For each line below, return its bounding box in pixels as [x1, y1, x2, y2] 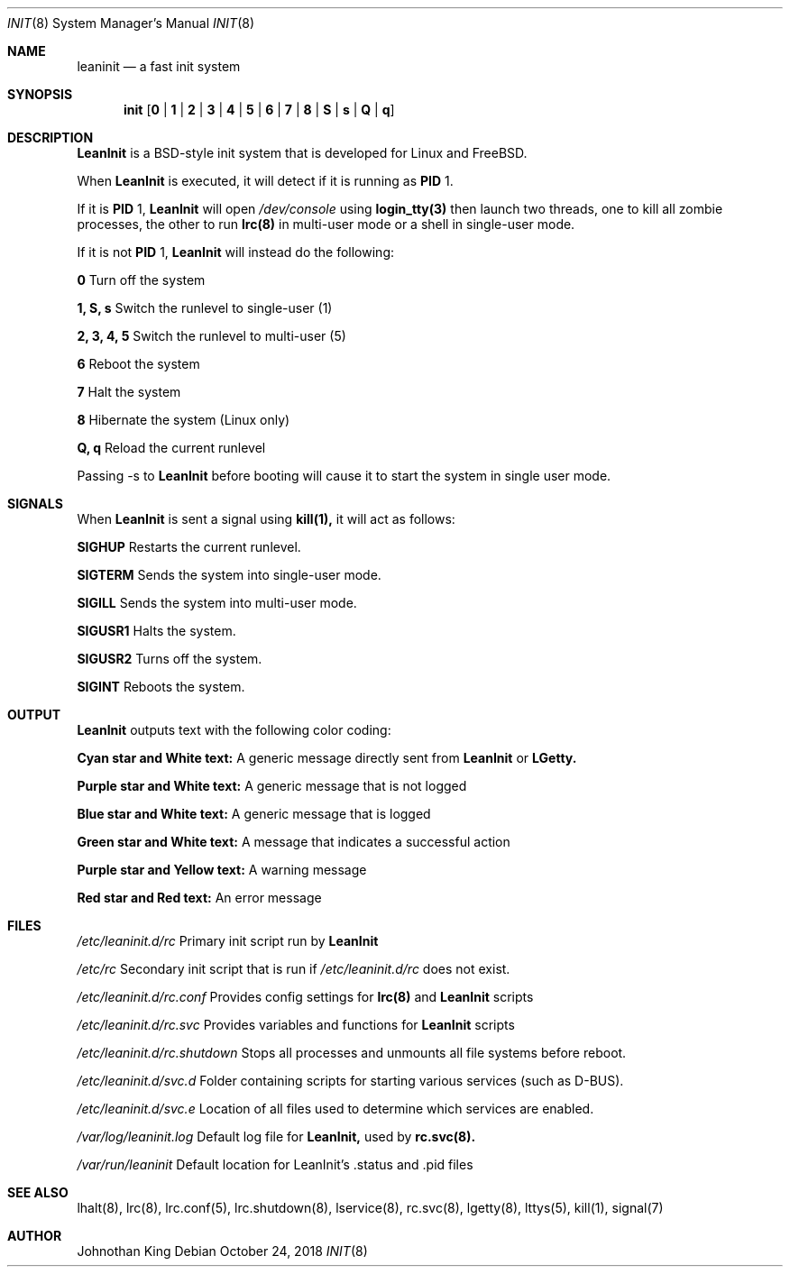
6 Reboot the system [77, 356, 200, 371]
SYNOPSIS [7, 87, 73, 102]
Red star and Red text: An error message [77, 890, 322, 905]
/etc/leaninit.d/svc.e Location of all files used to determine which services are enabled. [77, 1101, 594, 1116]
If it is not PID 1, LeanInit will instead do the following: [77, 244, 394, 260]
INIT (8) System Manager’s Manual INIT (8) [7, 15, 255, 31]
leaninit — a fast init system [77, 59, 241, 74]
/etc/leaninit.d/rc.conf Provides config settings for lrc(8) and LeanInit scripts [77, 989, 534, 1004]
